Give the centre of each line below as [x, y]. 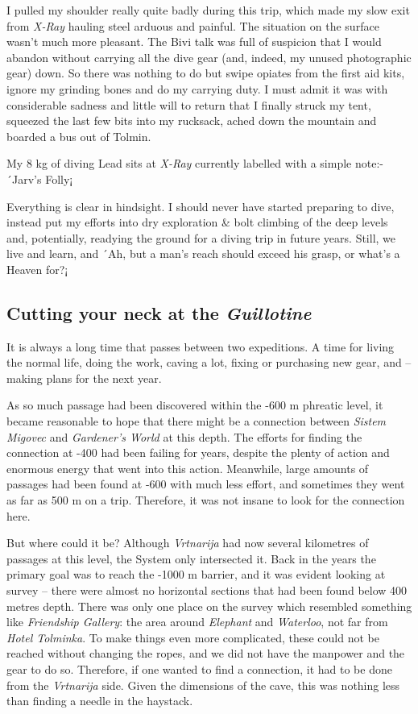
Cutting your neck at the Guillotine [159, 312]
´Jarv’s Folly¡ [40, 178]
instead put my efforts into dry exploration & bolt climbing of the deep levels [197, 222]
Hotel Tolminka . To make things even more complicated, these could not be [193, 637]
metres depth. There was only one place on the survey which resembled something [209, 606]
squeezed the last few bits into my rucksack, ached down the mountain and [192, 120]
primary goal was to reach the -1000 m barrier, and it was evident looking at [196, 574]
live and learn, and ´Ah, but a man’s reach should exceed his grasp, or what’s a [203, 253]
